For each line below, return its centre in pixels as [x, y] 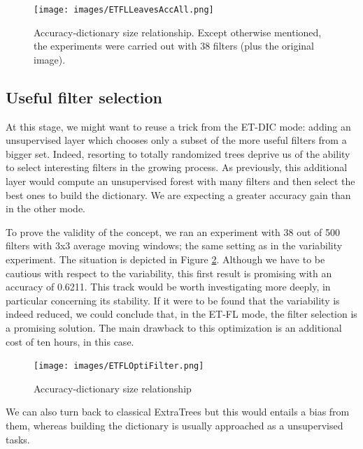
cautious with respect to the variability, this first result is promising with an [169, 273]
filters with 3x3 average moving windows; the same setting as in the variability [174, 245]
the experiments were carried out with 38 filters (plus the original [174, 46]
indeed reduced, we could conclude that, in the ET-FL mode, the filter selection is [181, 314]
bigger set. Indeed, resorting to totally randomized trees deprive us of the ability [178, 153]
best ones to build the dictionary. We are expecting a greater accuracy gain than [178, 194]
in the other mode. [45, 208]
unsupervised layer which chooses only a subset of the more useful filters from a [176, 140]
